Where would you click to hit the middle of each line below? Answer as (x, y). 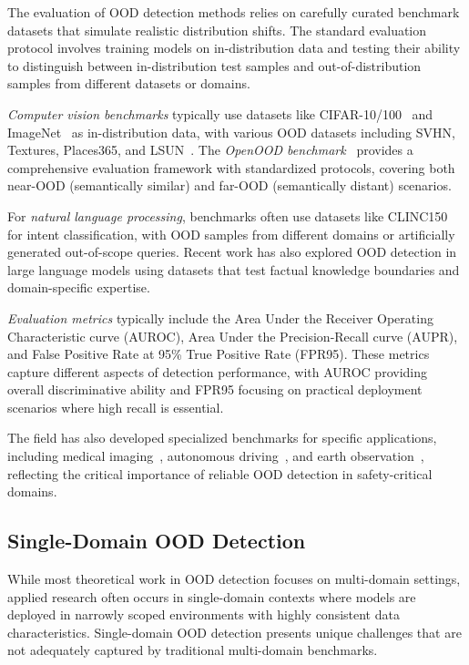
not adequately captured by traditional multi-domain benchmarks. (193, 650)
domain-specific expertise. (79, 287)
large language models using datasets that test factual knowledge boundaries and (234, 269)
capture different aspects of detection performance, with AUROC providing (217, 371)
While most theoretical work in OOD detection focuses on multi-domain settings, (234, 579)
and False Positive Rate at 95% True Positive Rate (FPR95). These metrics (219, 354)
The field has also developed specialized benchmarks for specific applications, (222, 438)
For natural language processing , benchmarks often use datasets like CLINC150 (228, 215)
